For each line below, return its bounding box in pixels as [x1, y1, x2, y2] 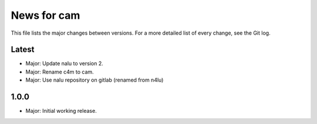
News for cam [11, 9, 80, 22]
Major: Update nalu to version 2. [25, 60, 103, 67]
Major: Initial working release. [25, 108, 97, 115]
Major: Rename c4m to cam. [25, 68, 94, 75]
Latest [11, 45, 35, 55]
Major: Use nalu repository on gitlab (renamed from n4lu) [25, 76, 164, 83]
